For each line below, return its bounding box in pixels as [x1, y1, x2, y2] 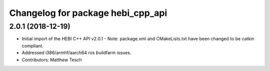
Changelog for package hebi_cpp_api [9, 7, 167, 18]
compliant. [21, 43, 43, 49]
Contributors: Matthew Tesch [21, 57, 82, 63]
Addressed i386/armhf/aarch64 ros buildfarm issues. [21, 50, 131, 56]
